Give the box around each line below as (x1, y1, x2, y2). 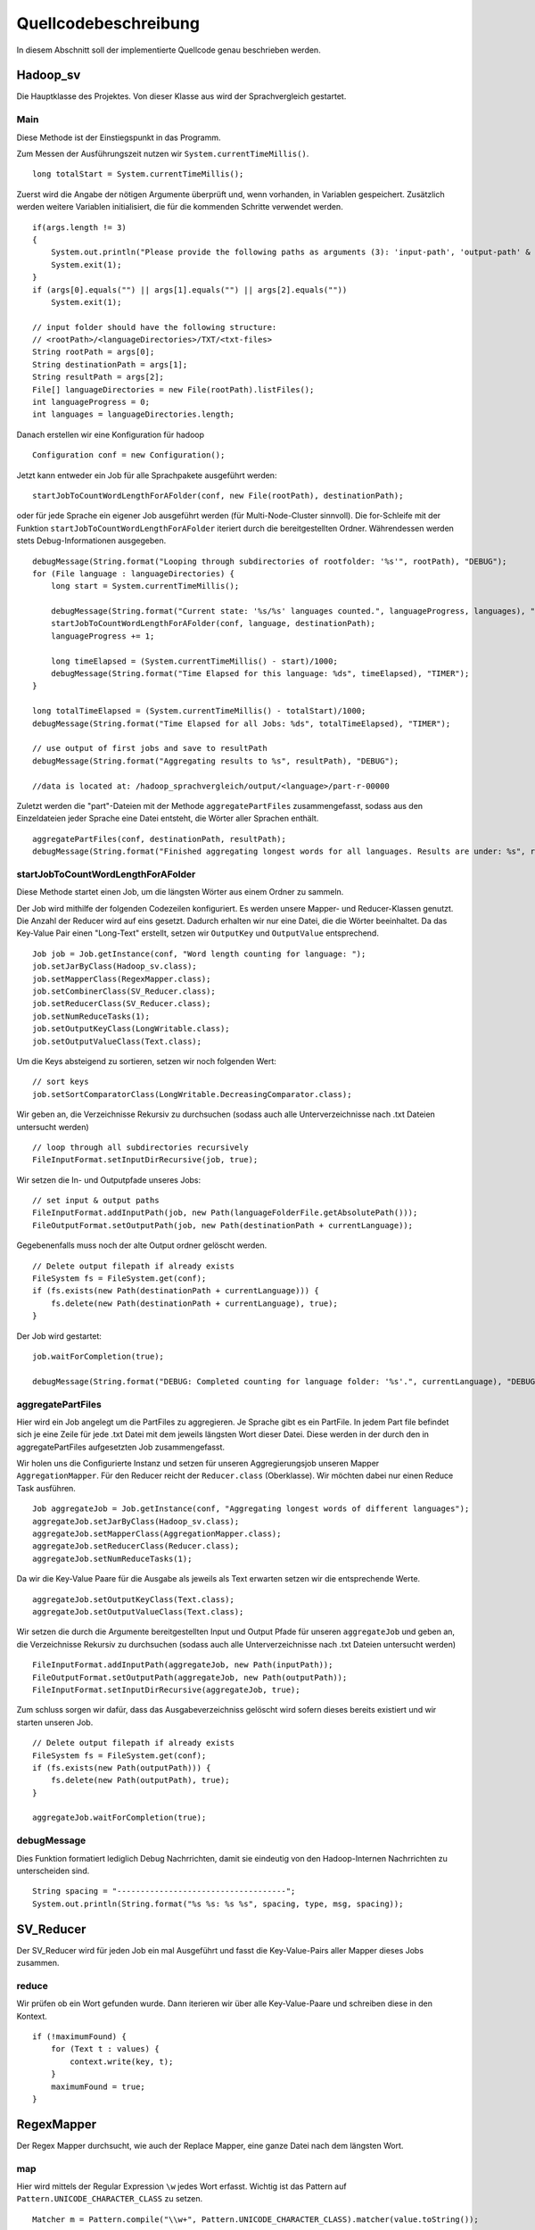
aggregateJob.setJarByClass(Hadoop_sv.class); (32, 1516, 240, 1526)
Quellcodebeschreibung (16, 13, 201, 33)
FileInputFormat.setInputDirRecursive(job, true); (32, 1155, 259, 1165)
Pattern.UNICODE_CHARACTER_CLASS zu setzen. (16, 2193, 203, 2204)
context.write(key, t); (70, 2056, 174, 2067)
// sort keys (32, 1077, 89, 1087)
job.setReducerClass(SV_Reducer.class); (32, 999, 211, 1009)
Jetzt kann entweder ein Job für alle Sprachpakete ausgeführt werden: (16, 469, 277, 481)
